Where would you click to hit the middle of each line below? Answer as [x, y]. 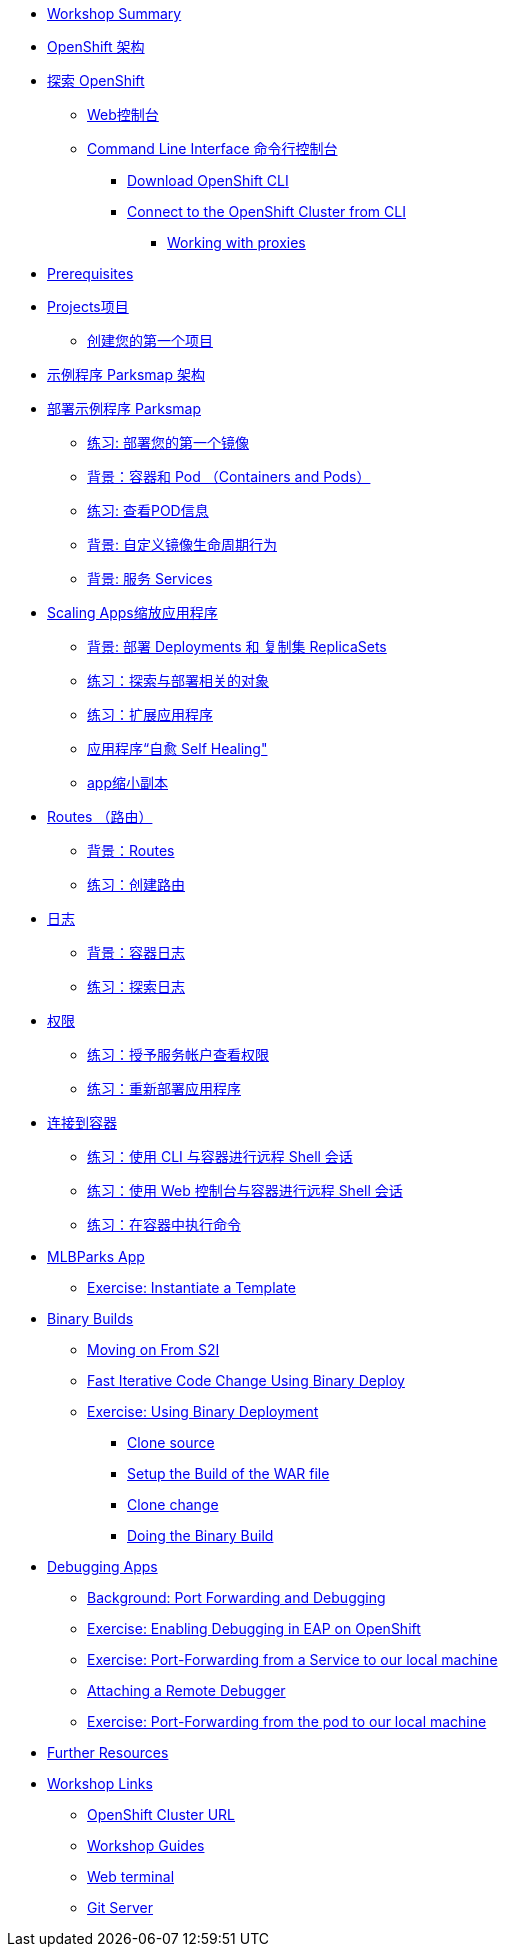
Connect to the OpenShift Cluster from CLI [266, 211]
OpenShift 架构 [96, 46]
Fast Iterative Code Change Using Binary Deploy [246, 1380]
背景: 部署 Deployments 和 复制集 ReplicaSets [237, 646]
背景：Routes [131, 850]
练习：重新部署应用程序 [164, 1088]
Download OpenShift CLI [208, 180]
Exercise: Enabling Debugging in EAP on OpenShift [254, 1628]
